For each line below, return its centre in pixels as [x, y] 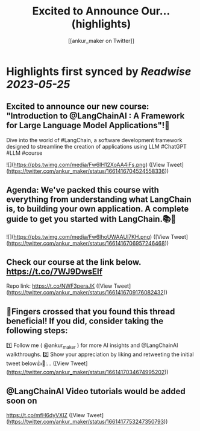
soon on [22, 400]
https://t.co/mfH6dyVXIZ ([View [46, 415]
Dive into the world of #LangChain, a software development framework [94, 140]
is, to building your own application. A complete [98, 209]
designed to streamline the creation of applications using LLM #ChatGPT [96, 146]
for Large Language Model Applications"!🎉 [88, 125]
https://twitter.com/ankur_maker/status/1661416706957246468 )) [89, 243]
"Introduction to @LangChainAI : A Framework [95, 116]
